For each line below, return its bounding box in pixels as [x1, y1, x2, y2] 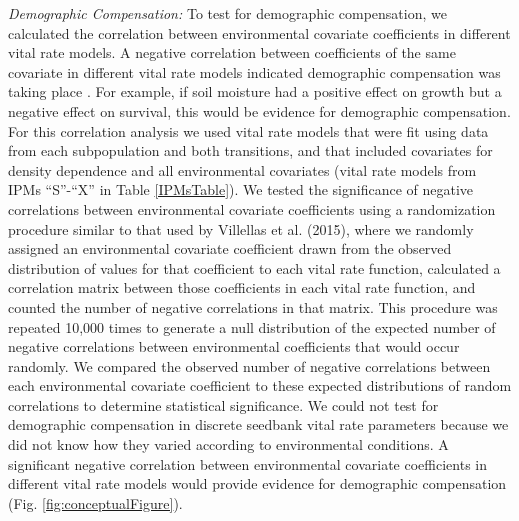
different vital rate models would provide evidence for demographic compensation [8, 473, 507, 494]
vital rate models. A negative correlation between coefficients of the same [8, 42, 456, 63]
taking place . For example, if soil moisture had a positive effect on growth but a [8, 81, 502, 102]
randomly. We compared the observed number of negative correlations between [8, 355, 491, 376]
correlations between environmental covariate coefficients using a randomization [8, 198, 496, 219]
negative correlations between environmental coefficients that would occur [8, 336, 460, 357]
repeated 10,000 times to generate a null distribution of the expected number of [8, 316, 496, 337]
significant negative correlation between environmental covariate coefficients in [8, 453, 487, 474]
